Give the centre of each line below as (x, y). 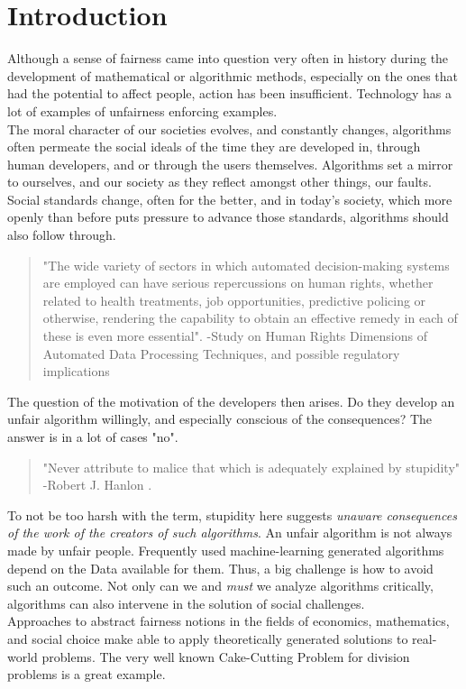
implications (76, 371)
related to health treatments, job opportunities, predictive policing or (234, 300)
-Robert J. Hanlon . (97, 485)
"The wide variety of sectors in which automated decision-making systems (246, 265)
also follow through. (62, 235)
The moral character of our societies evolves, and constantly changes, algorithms (229, 129)
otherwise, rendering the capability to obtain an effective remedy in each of (250, 318)
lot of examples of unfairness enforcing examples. (142, 110)
